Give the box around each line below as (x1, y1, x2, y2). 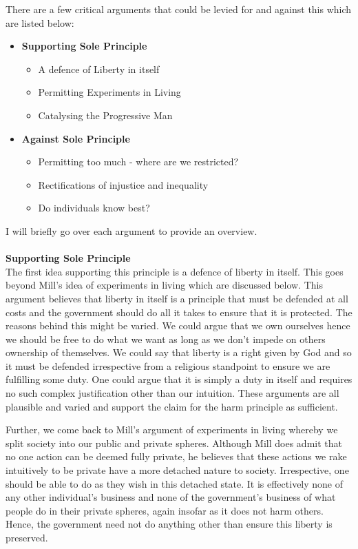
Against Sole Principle (21, 131, 130, 145)
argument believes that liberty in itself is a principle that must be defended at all (6, 291, 348, 305)
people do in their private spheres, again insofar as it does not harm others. (6, 503, 324, 517)
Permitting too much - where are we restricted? (38, 154, 239, 169)
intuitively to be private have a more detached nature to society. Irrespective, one (6, 463, 349, 477)
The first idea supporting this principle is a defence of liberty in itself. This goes (6, 264, 344, 278)
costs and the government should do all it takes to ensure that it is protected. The (6, 304, 352, 319)
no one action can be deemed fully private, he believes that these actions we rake (6, 449, 347, 464)
